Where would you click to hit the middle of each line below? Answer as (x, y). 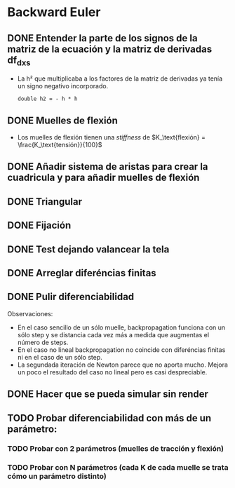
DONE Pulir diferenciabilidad (71, 297)
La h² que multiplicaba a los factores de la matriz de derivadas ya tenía (120, 79)
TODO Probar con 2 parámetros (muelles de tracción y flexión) (116, 449)
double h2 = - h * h (47, 99)
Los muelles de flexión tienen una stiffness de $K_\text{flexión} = (111, 137)
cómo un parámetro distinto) (57, 476)
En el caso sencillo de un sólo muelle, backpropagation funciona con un (121, 327)
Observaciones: (30, 313)
